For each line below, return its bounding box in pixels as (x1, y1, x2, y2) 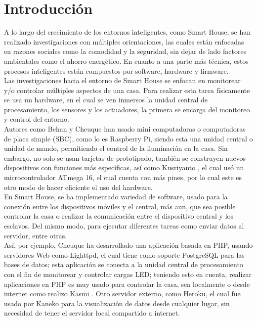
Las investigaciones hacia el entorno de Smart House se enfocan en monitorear (4, 75, 241, 86)
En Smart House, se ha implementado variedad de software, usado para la (4, 191, 228, 202)
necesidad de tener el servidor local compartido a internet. (4, 308, 180, 318)
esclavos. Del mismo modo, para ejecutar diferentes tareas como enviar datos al (4, 221, 244, 230)
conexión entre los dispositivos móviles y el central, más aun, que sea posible (4, 201, 236, 211)
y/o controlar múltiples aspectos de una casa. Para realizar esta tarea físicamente (4, 85, 250, 95)
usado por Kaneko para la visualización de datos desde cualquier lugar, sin (4, 298, 230, 308)
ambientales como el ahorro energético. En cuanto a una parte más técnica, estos (4, 55, 249, 66)
